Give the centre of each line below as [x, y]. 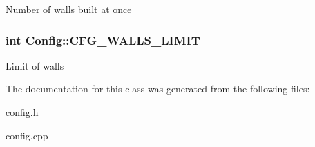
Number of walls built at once [69, 9]
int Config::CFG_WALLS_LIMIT [103, 40]
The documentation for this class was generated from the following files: [158, 89]
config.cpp [27, 135]
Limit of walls [35, 65]
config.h [22, 112]
